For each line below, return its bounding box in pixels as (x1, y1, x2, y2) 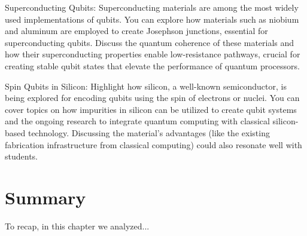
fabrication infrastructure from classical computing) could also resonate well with (5, 138, 302, 151)
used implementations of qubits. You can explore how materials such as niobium (5, 13, 299, 25)
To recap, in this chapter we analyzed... (5, 219, 150, 232)
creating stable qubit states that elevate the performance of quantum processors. (5, 59, 300, 72)
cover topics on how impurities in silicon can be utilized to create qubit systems (5, 103, 297, 115)
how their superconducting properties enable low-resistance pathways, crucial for (5, 48, 300, 60)
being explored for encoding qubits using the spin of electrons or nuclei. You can (5, 91, 300, 104)
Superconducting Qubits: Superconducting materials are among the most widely (5, 1, 299, 13)
